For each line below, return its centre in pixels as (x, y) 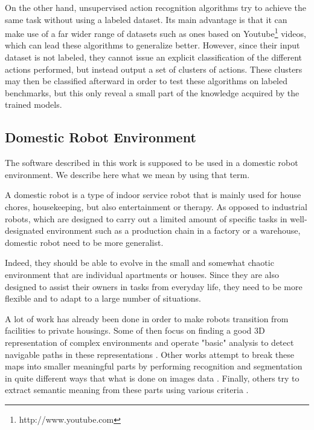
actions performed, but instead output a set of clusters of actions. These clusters (154, 69)
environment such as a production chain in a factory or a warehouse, (174, 230)
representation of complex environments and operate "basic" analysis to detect (149, 342)
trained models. (34, 104)
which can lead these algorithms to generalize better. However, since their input (152, 45)
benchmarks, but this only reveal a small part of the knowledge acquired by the (152, 92)
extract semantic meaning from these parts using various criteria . (127, 390)
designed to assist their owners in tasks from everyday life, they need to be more (154, 286)
